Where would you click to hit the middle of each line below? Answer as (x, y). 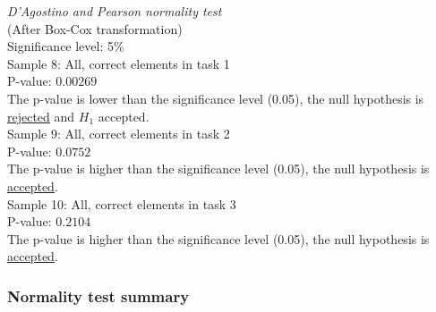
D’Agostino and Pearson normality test (115, 11)
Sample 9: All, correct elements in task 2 (119, 134)
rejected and (41, 116)
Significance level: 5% (66, 46)
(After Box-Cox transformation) (95, 28)
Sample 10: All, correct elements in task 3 (122, 203)
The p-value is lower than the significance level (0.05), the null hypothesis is (216, 98)
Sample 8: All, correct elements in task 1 (119, 63)
